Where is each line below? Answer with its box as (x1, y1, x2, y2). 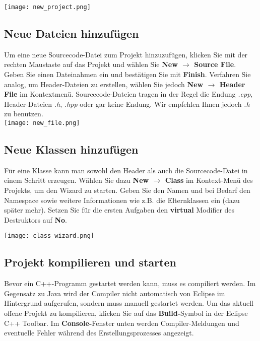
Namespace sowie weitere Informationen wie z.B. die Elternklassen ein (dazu (4, 194, 240, 205)
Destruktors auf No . (4, 214, 67, 225)
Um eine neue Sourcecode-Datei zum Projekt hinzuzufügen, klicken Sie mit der (4, 49, 248, 59)
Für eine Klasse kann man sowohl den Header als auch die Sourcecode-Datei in (4, 165, 248, 175)
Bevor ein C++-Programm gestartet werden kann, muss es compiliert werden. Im (4, 278, 256, 289)
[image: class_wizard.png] (4, 232, 94, 240)
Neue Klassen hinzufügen (4, 142, 139, 157)
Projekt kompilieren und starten (4, 254, 176, 270)
